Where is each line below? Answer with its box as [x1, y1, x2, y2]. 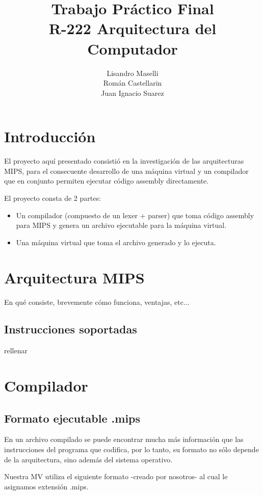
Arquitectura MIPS [4, 267, 145, 288]
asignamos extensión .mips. [4, 481, 89, 491]
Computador [87, 38, 178, 59]
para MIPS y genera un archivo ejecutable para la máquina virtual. [16, 220, 227, 230]
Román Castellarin [103, 77, 162, 88]
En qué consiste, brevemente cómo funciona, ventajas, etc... [4, 296, 190, 307]
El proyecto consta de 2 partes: [4, 193, 101, 203]
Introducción [4, 126, 96, 147]
